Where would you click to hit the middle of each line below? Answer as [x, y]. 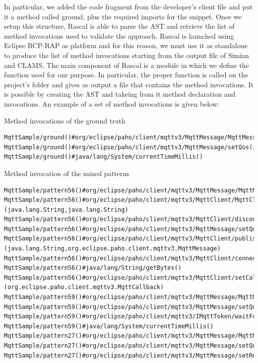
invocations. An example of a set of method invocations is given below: [112, 103]
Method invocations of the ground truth [65, 120]
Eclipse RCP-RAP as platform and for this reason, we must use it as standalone [126, 45]
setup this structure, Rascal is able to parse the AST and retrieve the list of [119, 26]
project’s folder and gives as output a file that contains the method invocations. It [129, 84]
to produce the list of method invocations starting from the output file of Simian [127, 55]
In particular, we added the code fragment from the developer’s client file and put [129, 6]
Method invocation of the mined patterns [67, 173]
